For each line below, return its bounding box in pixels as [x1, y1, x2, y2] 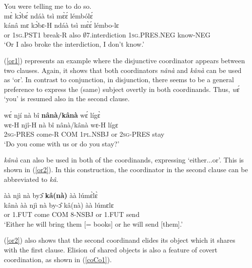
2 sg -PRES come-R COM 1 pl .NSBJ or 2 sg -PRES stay [4, 129, 165, 139]
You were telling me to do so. [4, 1, 92, 11]
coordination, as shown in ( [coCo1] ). [4, 254, 112, 264]
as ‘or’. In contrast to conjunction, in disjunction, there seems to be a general [4, 74, 234, 85]
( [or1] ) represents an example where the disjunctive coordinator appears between [4, 55, 245, 65]
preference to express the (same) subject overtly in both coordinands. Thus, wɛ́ [4, 84, 240, 94]
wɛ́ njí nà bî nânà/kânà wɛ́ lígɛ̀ [4, 109, 100, 120]
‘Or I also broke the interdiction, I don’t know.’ [4, 39, 144, 49]
